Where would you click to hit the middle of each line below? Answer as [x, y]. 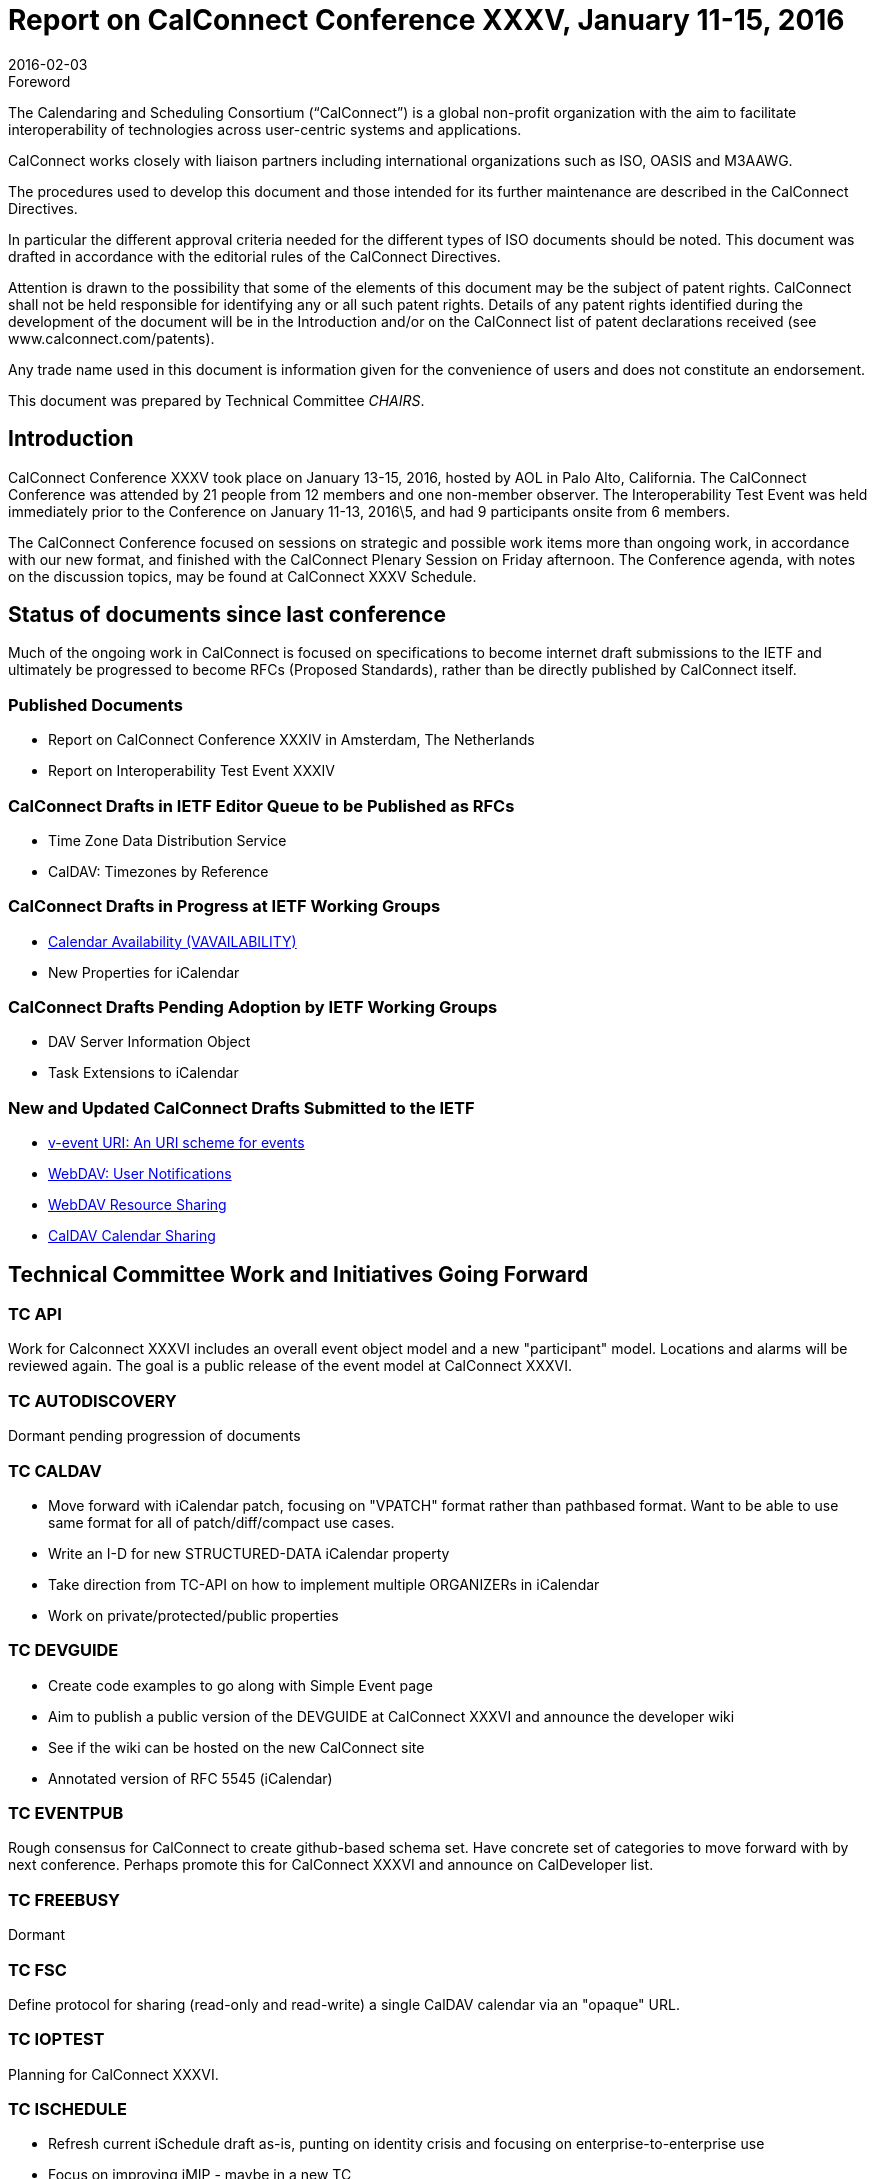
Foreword [39, 81]
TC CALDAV [55, 1470]
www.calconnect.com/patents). [111, 338]
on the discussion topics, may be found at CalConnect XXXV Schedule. [242, 576]
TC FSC [37, 1969]
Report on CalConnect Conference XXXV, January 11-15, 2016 [426, 20]
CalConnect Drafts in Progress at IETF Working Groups [224, 906]
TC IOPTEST [56, 2039]
